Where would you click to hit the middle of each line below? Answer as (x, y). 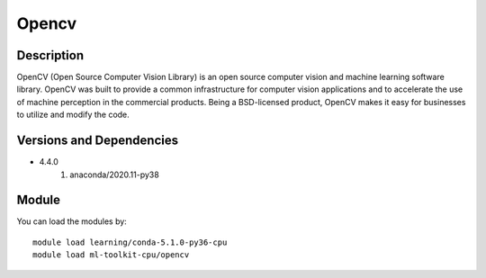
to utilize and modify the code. (73, 115)
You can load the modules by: (72, 221)
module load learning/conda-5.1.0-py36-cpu (130, 242)
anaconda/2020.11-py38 (114, 175)
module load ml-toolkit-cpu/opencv (111, 255)
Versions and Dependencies (98, 141)
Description (50, 55)
